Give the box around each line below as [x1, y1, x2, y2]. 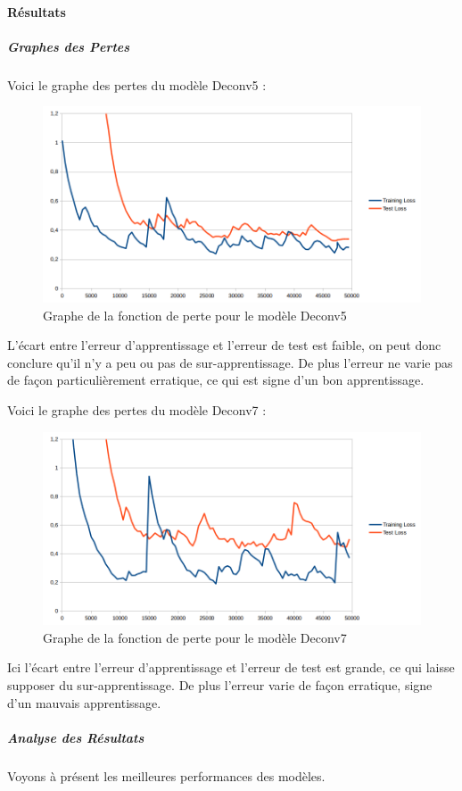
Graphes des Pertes [7, 37, 130, 55]
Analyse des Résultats [7, 728, 144, 746]
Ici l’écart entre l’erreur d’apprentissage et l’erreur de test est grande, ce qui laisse [7, 658, 455, 677]
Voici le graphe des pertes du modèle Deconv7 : [7, 400, 267, 419]
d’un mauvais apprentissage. [7, 693, 161, 712]
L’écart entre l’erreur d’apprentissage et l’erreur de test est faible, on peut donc [7, 336, 441, 354]
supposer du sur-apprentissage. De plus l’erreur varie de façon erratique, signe [7, 676, 433, 694]
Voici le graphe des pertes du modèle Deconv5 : [7, 75, 267, 94]
